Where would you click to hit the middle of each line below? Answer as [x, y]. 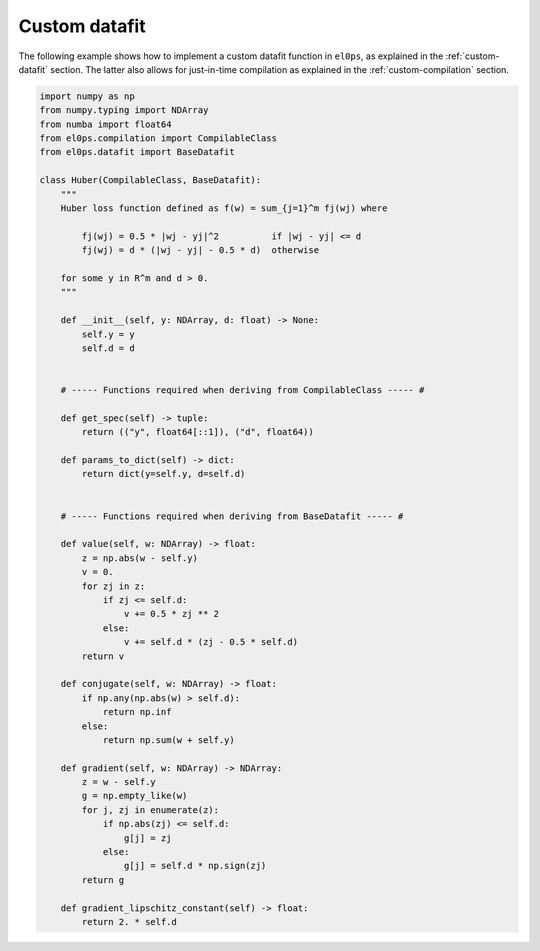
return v [103, 656]
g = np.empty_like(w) [134, 796]
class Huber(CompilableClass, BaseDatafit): [150, 180]
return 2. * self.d [129, 921]
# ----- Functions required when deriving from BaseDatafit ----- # [232, 516]
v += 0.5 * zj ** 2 [171, 614]
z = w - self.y [119, 782]
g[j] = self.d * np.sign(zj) [195, 866]
